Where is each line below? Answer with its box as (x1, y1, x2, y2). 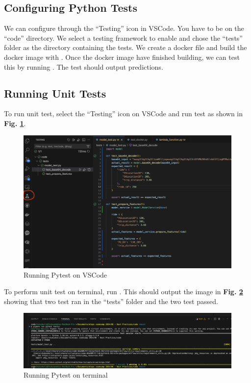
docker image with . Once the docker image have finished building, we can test (4, 51, 240, 62)
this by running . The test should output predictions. (4, 61, 163, 72)
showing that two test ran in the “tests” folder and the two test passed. (4, 296, 218, 306)
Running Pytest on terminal (24, 370, 108, 380)
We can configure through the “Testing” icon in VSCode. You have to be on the (4, 23, 244, 33)
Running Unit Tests (4, 85, 106, 101)
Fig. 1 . (4, 118, 26, 128)
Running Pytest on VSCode (24, 270, 107, 280)
